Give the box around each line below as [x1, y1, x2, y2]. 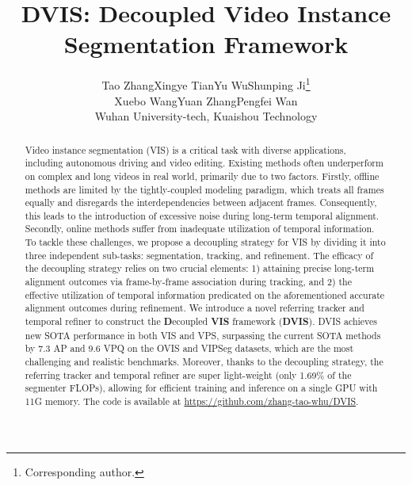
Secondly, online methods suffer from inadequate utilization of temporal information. [25, 222, 375, 235]
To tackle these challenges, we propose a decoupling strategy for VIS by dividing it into [25, 235, 386, 249]
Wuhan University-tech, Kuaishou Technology [94, 108, 318, 124]
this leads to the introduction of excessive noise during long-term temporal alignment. [25, 208, 380, 222]
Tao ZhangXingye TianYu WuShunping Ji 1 [101, 74, 311, 93]
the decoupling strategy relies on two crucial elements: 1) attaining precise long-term [25, 262, 375, 275]
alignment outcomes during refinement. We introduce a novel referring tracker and [25, 301, 364, 315]
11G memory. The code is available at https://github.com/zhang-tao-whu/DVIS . [25, 395, 359, 408]
